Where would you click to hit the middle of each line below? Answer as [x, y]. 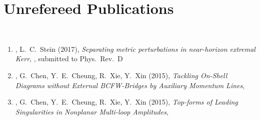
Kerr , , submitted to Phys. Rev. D [69, 59]
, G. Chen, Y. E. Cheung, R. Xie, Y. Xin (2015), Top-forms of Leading [126, 102]
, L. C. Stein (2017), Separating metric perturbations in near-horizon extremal [135, 49]
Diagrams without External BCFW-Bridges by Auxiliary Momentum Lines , [130, 85]
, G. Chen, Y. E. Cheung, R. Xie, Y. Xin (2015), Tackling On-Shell [121, 75]
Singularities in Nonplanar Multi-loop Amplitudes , [92, 111]
